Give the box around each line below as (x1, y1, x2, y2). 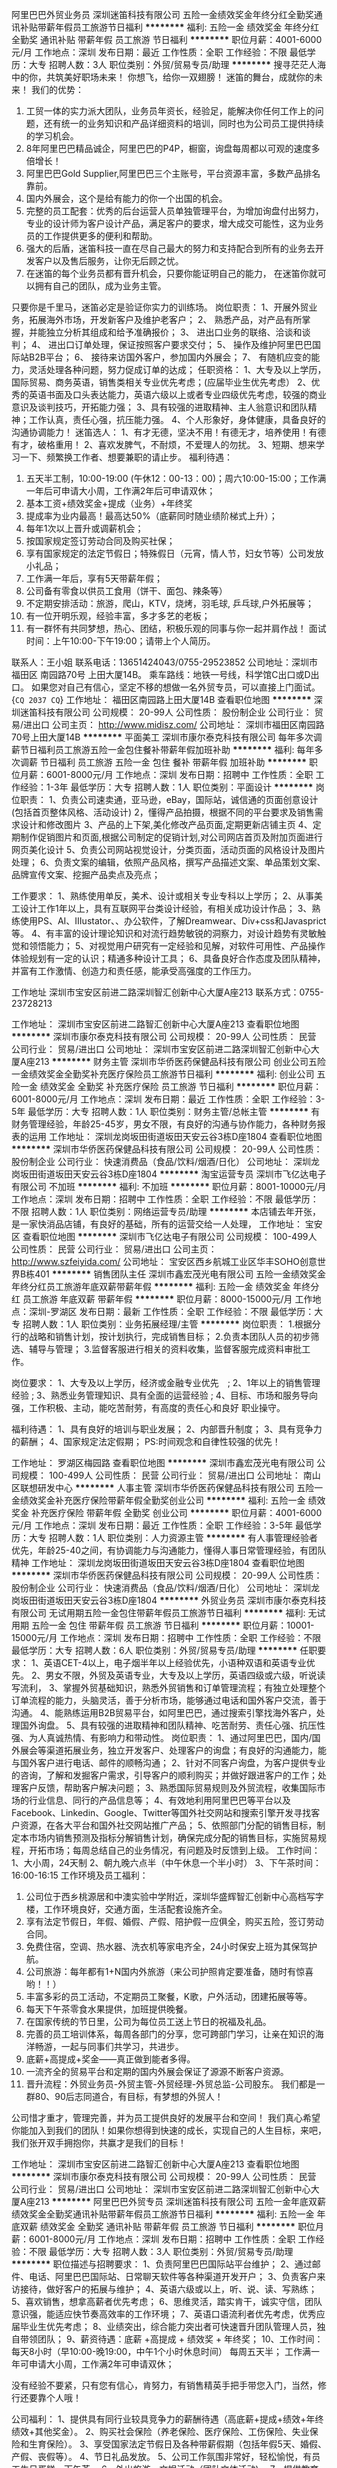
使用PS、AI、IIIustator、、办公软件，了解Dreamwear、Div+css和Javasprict (19, 915, 327, 927)
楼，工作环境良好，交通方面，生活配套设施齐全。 (25, 1903, 228, 1915)
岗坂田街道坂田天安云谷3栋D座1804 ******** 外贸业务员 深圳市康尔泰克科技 (11, 1594, 327, 1606)
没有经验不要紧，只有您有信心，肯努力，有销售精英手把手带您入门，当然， (11, 2379, 318, 2391)
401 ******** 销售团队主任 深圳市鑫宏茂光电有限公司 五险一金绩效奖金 (34, 1268, 327, 1280)
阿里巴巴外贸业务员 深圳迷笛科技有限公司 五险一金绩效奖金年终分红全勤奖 (11, 9, 314, 20)
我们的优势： (30, 84, 84, 95)
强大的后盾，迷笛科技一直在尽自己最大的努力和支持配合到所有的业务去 (25, 243, 316, 254)
